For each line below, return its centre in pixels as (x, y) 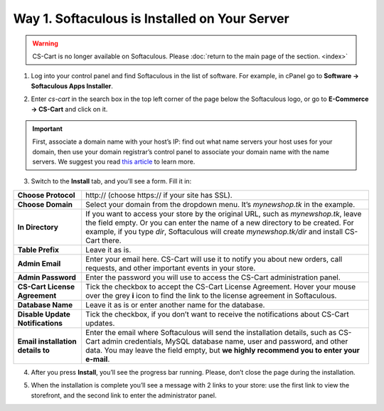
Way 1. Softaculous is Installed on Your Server (151, 18)
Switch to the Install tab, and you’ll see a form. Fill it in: (111, 181)
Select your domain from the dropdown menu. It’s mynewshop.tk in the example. (220, 204)
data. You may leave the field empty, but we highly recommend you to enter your (223, 350)
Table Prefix (38, 250)
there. (112, 240)
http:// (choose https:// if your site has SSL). (159, 195)
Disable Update (44, 314)
